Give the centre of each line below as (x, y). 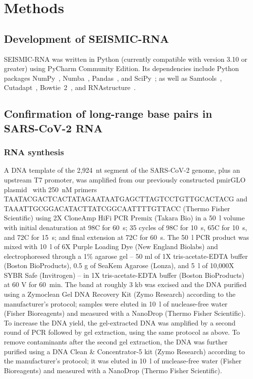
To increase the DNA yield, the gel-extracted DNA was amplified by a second (120, 322)
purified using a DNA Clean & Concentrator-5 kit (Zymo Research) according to (125, 351)
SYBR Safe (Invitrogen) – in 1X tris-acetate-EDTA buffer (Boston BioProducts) (124, 275)
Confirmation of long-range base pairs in (108, 114)
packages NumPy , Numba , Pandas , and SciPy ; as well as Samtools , (113, 78)
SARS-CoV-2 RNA (53, 128)
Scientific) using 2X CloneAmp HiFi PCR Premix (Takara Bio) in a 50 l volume (124, 218)
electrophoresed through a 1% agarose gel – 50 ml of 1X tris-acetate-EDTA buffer (126, 256)
